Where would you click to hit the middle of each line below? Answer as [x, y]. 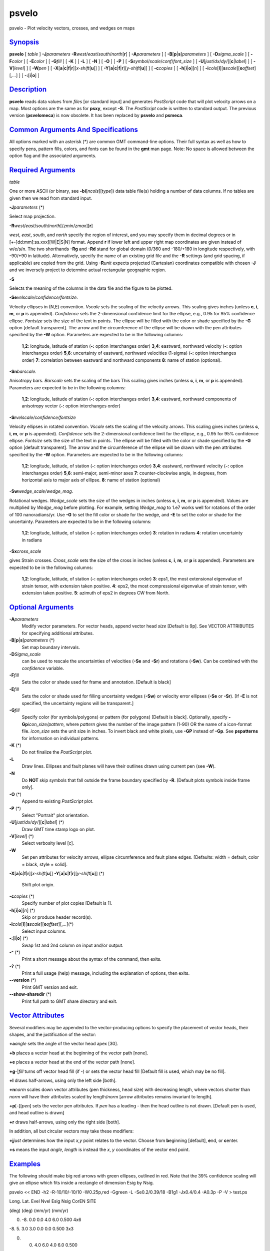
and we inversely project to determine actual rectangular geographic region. [88, 270]
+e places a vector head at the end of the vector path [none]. [72, 1062]
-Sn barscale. [23, 371]
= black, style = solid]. [44, 864]
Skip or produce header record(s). [57, 917]
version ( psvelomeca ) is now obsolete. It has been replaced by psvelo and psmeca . [96, 116]
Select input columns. [44, 931]
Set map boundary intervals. [51, 647]
